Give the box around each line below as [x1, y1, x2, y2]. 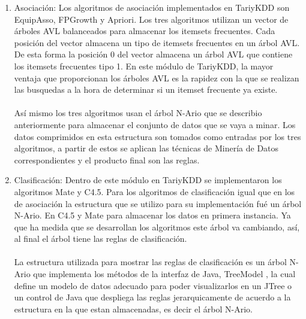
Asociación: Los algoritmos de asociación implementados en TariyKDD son [14, 1, 290, 13]
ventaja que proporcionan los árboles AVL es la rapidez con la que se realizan [14, 71, 299, 84]
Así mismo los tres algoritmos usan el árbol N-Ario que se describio [14, 107, 262, 119]
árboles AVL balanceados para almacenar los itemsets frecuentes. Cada [14, 25, 275, 37]
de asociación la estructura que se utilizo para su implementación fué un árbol [14, 197, 302, 209]
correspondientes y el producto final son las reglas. [14, 153, 200, 166]
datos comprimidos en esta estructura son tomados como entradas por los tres [14, 130, 301, 142]
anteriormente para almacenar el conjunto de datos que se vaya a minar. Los [14, 118, 296, 130]
